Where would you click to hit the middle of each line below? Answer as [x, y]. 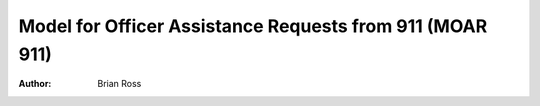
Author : [35, 84]
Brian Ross [119, 84]
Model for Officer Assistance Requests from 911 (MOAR [253, 26]
